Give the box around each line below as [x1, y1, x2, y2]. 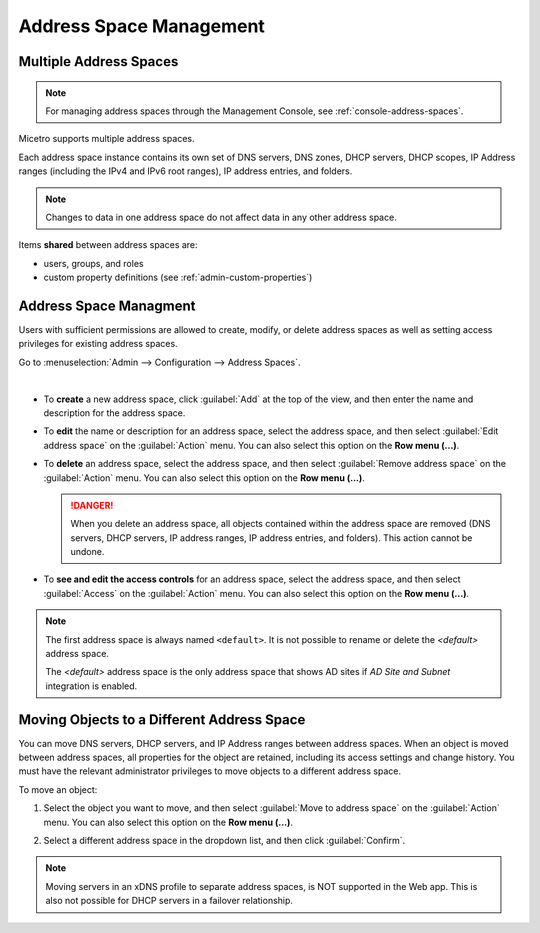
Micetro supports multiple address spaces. [18, 133, 195, 145]
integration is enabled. [45, 680, 138, 692]
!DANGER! [70, 499, 114, 511]
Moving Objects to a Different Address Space [18, 711, 306, 728]
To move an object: [18, 783, 98, 795]
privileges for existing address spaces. [18, 338, 179, 350]
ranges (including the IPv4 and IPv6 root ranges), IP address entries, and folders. [18, 165, 353, 177]
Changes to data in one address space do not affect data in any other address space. [45, 211, 397, 223]
